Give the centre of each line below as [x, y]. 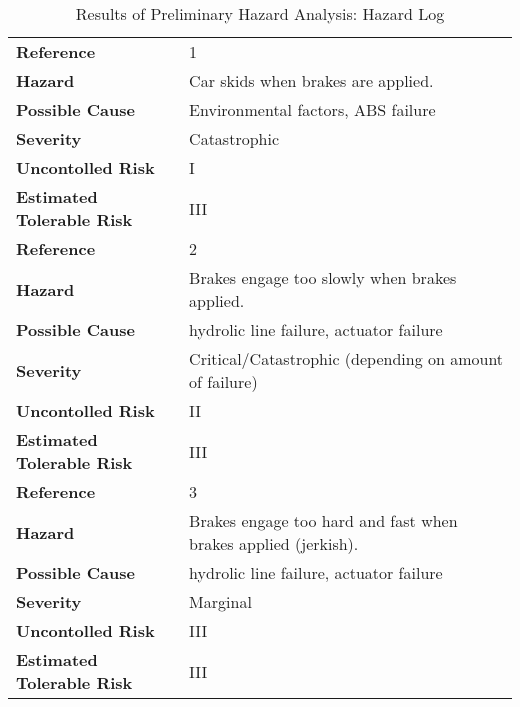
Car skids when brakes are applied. [311, 80]
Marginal [220, 601]
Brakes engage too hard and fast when [323, 520]
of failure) [223, 381]
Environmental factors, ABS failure [312, 109]
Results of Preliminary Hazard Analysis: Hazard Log [260, 13]
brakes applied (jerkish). [274, 543]
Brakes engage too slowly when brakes [323, 277]
